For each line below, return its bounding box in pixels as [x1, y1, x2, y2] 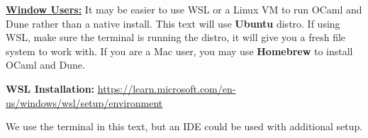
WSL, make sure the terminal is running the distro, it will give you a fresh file [6, 30, 346, 45]
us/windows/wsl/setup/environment [6, 95, 163, 110]
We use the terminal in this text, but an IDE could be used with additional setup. [6, 119, 363, 134]
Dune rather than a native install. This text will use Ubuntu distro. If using [6, 16, 340, 30]
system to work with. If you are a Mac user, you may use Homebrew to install [6, 43, 353, 58]
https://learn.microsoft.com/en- [97, 81, 236, 96]
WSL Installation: [6, 81, 95, 96]
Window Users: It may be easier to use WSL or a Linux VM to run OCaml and [6, 2, 362, 16]
